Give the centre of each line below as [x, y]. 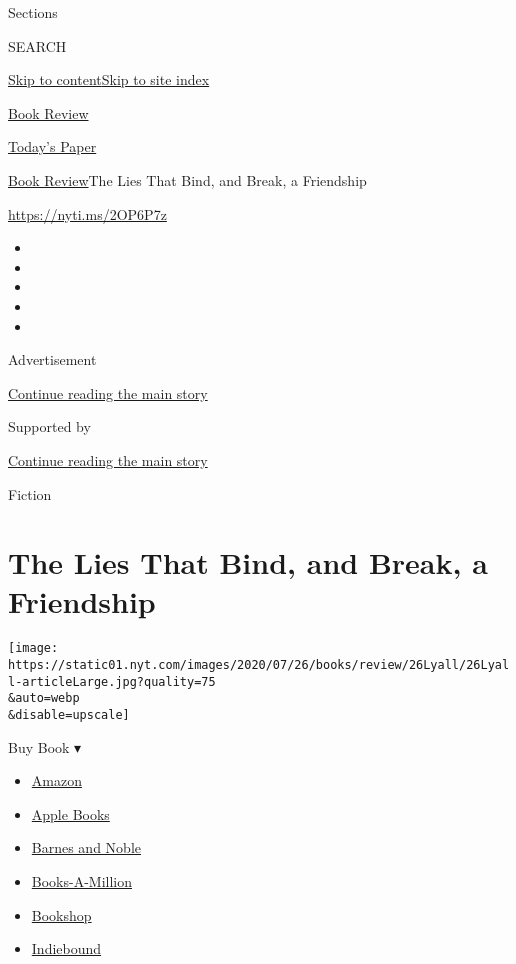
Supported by [49, 426]
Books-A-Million [82, 881]
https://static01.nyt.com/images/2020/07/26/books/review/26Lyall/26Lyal [259, 665]
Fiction [30, 493]
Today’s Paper [52, 146]
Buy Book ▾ [45, 746]
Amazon [56, 780]
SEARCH [37, 45]
